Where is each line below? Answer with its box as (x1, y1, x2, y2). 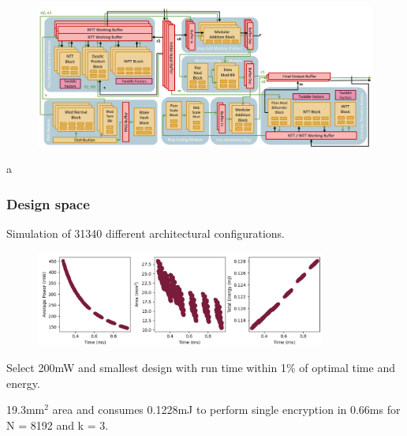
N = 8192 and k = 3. (6, 416, 109, 433)
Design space (6, 194, 90, 213)
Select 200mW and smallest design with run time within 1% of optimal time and (6, 359, 395, 376)
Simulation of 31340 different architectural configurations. (6, 225, 285, 242)
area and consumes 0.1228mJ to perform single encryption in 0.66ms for (52, 401, 401, 418)
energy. (6, 374, 40, 391)
